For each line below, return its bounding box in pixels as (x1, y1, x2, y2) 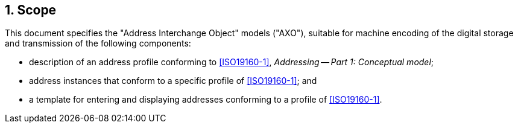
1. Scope (5, 2, 57, 18)
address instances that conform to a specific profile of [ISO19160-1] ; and (29, 75, 317, 86)
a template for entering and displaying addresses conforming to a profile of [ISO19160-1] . (29, 94, 382, 105)
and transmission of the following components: (5, 38, 191, 49)
